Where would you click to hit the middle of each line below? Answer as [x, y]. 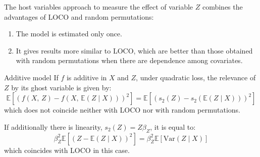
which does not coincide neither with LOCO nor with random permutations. [122, 110]
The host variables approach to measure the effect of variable [99, 7]
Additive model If [31, 77]
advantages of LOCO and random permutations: [79, 16]
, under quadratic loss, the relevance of [196, 77]
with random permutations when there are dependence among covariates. [129, 60]
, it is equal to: [173, 126]
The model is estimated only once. [69, 34]
